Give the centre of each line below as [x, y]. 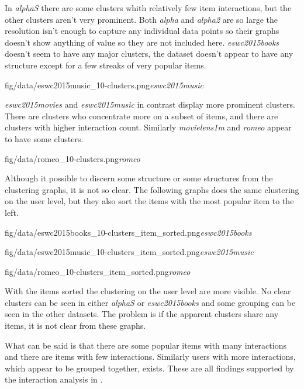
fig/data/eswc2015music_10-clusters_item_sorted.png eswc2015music [129, 252]
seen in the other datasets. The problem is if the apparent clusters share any [142, 314]
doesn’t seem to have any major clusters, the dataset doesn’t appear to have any [149, 54]
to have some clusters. [44, 138]
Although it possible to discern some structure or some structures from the [139, 178]
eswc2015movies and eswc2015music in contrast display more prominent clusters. [150, 104]
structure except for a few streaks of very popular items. [106, 65]
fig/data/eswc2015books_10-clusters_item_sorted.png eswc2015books [128, 232]
